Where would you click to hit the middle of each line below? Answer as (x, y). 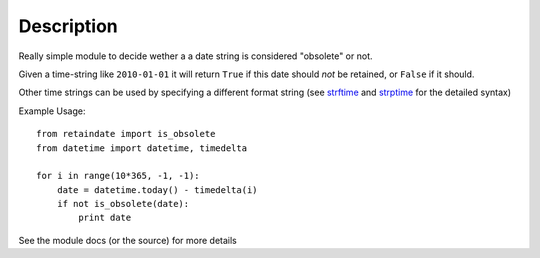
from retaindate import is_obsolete (126, 134)
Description (68, 26)
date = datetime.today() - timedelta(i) (157, 189)
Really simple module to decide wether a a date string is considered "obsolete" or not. (195, 56)
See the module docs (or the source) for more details (127, 240)
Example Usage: (52, 111)
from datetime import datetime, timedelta (142, 148)
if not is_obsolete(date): (123, 204)
